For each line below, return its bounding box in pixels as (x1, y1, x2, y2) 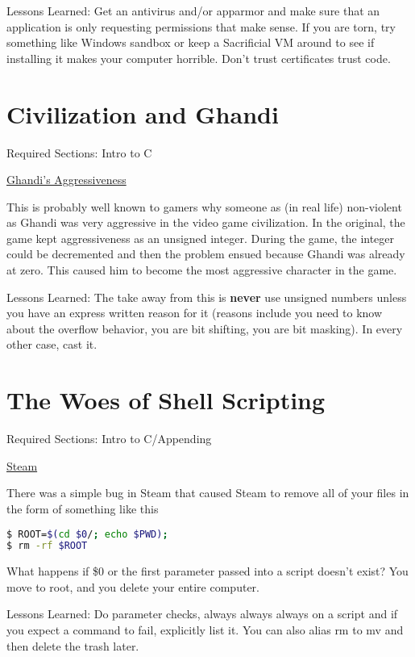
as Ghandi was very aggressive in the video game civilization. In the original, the (6, 214, 405, 231)
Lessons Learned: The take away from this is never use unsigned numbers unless (6, 288, 407, 305)
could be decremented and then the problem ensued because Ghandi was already (6, 245, 405, 262)
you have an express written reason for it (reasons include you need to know (6, 304, 383, 321)
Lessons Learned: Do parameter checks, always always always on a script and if (6, 605, 398, 622)
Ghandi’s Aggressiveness (6, 171, 127, 188)
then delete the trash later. (6, 637, 139, 654)
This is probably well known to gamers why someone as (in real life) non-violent (6, 198, 402, 215)
